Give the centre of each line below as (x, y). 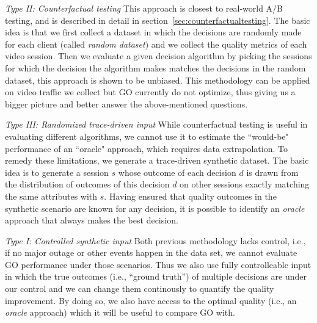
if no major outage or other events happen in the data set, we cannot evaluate (151, 252)
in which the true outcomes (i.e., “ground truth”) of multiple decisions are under (156, 276)
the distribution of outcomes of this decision (87, 184)
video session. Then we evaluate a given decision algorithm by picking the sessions (158, 56)
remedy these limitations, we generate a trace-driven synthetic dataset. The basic (157, 160)
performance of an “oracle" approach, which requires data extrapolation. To (146, 148)
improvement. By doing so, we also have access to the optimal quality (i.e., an (151, 300)
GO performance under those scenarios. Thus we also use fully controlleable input (158, 264)
